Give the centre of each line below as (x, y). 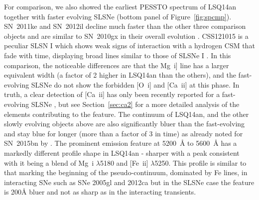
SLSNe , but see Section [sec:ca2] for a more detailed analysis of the (135, 104)
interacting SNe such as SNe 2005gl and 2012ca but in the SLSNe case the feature (129, 182)
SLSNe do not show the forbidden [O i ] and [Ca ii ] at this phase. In (135, 84)
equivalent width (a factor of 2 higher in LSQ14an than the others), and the (120, 75)
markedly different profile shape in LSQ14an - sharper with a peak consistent (122, 152)
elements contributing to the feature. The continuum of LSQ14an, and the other (127, 114)
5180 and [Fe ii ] (124, 162)
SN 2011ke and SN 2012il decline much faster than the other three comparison (125, 26)
